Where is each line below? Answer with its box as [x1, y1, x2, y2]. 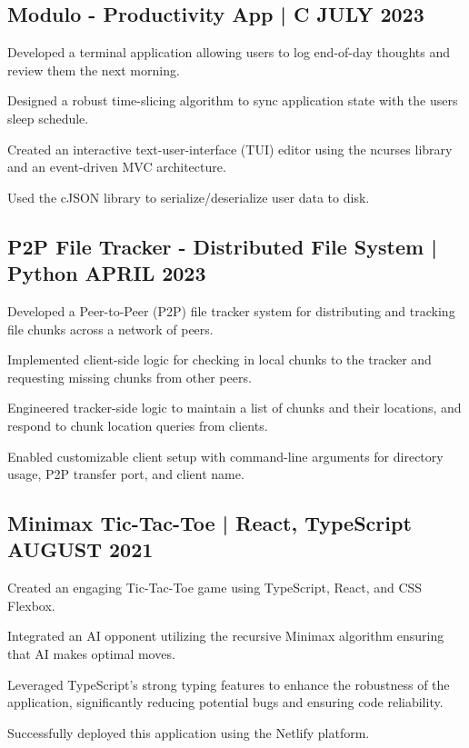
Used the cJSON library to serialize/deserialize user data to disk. [7, 187, 370, 206]
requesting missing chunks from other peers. [7, 367, 252, 386]
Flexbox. [7, 595, 55, 614]
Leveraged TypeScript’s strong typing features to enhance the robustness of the [7, 674, 450, 693]
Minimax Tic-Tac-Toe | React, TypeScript [7, 509, 412, 537]
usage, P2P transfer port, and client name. [7, 464, 244, 484]
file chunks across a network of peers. [7, 319, 214, 338]
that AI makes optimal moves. [7, 644, 175, 663]
